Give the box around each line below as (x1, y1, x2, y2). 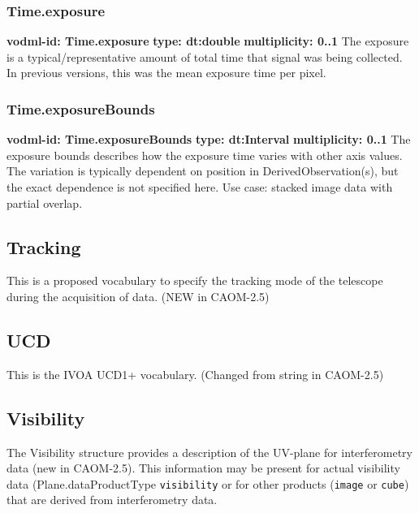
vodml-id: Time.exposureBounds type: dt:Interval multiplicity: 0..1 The (6, 131, 411, 148)
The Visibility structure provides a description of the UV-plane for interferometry (6, 443, 413, 460)
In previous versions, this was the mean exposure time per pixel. (6, 64, 326, 81)
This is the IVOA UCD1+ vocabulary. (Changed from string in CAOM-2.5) (6, 365, 384, 382)
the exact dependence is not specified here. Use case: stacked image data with (6, 179, 393, 195)
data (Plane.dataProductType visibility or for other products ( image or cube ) (6, 475, 409, 492)
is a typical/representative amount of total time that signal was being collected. (6, 48, 403, 65)
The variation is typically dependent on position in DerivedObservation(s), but (6, 162, 399, 179)
